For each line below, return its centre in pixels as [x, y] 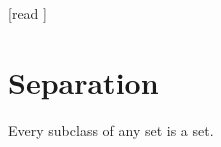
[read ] [27, 13]
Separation [83, 81]
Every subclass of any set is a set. [111, 129]
